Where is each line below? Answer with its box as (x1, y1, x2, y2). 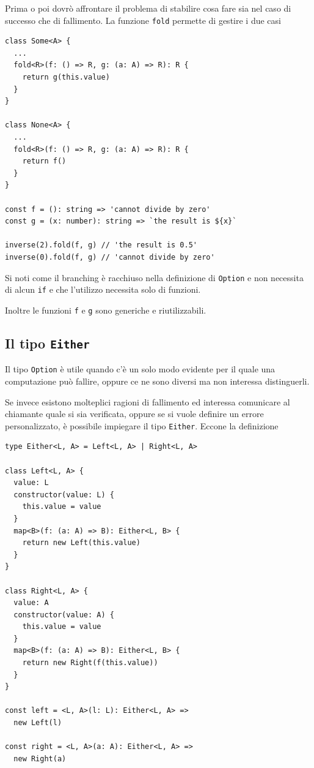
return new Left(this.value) (22, 538, 141, 548)
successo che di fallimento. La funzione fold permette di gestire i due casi (5, 13, 281, 26)
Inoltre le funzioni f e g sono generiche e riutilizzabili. (5, 303, 206, 316)
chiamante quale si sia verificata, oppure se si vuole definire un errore (5, 407, 264, 420)
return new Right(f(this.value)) (22, 658, 158, 668)
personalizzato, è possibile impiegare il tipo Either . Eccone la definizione (5, 419, 279, 432)
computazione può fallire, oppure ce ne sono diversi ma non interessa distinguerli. (5, 374, 310, 387)
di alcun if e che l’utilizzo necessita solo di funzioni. (5, 283, 201, 296)
